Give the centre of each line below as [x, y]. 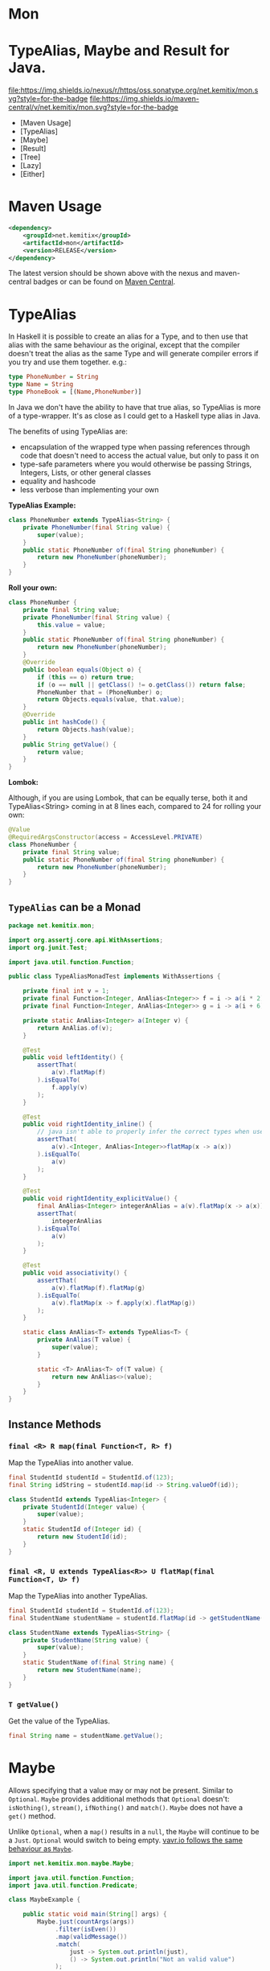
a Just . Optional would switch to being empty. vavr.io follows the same [126, 1840]
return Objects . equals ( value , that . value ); [111, 700]
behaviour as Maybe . [41, 1848]
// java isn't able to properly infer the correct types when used [152, 1132]
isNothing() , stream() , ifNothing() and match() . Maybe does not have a [126, 1807]
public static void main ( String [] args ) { [95, 1915]
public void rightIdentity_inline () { [88, 1124]
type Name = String [41, 384]
